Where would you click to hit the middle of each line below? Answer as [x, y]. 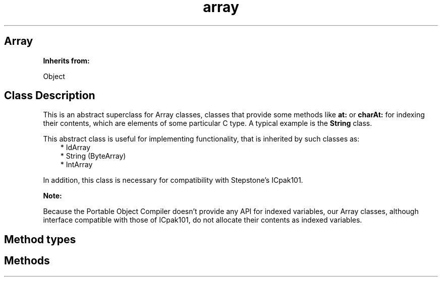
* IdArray [75, 148]
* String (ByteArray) [93, 156]
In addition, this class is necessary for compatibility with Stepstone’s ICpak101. [173, 180]
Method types [40, 239]
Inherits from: [66, 60]
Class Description [50, 96]
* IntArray [76, 165]
